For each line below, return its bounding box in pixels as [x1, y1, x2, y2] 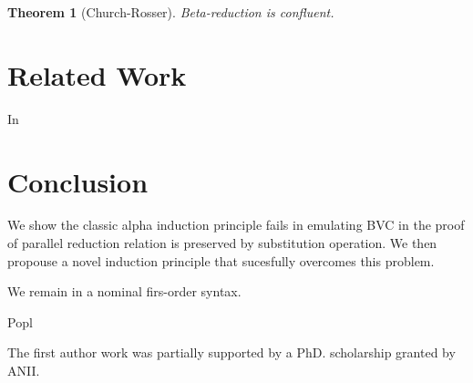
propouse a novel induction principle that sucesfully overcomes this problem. [7, 251, 435, 270]
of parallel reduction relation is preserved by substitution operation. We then [7, 233, 437, 253]
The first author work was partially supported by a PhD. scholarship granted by [7, 343, 456, 362]
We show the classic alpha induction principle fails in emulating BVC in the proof [7, 215, 465, 234]
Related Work [7, 56, 187, 93]
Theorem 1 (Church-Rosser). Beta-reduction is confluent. [7, 3, 334, 21]
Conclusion [7, 162, 149, 200]
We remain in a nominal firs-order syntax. [7, 282, 242, 301]
